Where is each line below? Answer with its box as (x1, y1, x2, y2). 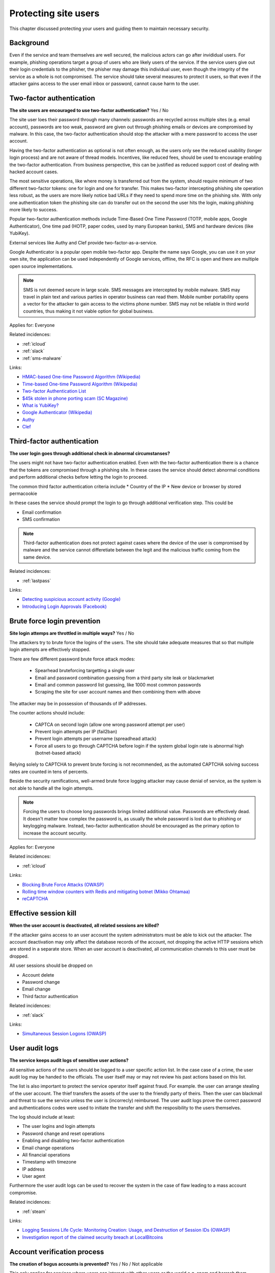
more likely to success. (9, 207, 58, 212)
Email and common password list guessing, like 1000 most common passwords (35, 681, 201, 687)
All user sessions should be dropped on (9, 962, 93, 968)
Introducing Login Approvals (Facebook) (22, 603, 107, 610)
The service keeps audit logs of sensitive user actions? (9, 1057, 129, 1064)
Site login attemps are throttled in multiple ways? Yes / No (9, 630, 134, 636)
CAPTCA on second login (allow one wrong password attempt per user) (35, 721, 185, 728)
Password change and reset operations (22, 1130, 105, 1137)
